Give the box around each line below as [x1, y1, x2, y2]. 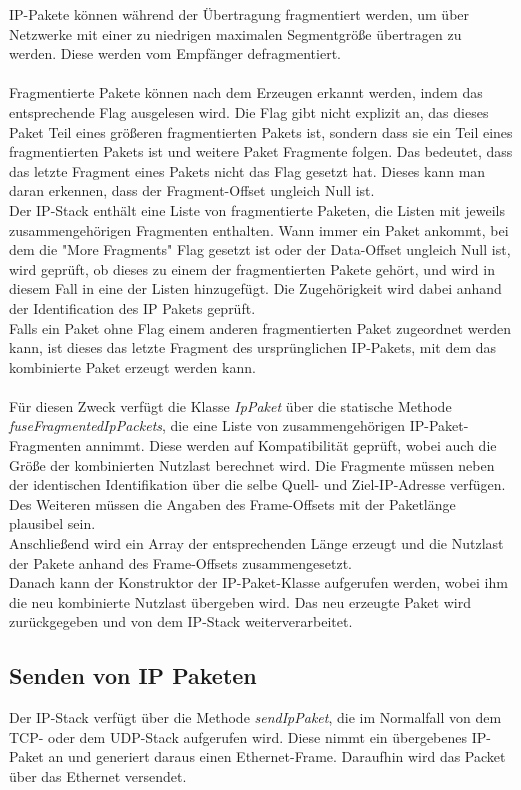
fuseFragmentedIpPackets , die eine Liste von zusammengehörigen [9, 415, 406, 436]
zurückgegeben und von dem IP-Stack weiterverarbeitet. [9, 611, 353, 632]
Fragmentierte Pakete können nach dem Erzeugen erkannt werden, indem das [9, 82, 483, 103]
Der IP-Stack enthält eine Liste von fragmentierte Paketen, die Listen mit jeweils [9, 199, 505, 220]
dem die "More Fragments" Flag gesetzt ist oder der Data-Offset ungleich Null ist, [9, 239, 511, 260]
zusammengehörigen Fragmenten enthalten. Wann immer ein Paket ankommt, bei [9, 219, 509, 240]
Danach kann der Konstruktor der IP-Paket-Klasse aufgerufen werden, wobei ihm [9, 572, 508, 593]
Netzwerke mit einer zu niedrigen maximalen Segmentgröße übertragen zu [9, 23, 462, 44]
